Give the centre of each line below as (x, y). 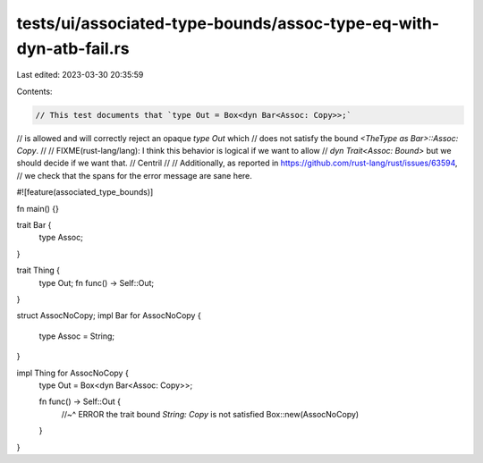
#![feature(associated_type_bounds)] (85, 192)
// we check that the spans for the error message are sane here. (134, 175)
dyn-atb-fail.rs (73, 48)
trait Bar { (34, 225)
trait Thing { (38, 270)
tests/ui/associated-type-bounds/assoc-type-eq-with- (228, 23)
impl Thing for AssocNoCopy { (72, 373)
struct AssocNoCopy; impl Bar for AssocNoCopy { (109, 316)
